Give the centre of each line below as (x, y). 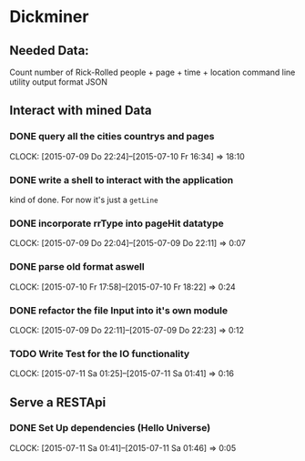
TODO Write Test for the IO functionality (100, 353)
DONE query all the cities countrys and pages (112, 137)
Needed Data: (49, 51)
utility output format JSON (58, 82)
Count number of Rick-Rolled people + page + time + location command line (152, 72)
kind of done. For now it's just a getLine (84, 200)
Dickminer (49, 17)
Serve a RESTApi (58, 402)
